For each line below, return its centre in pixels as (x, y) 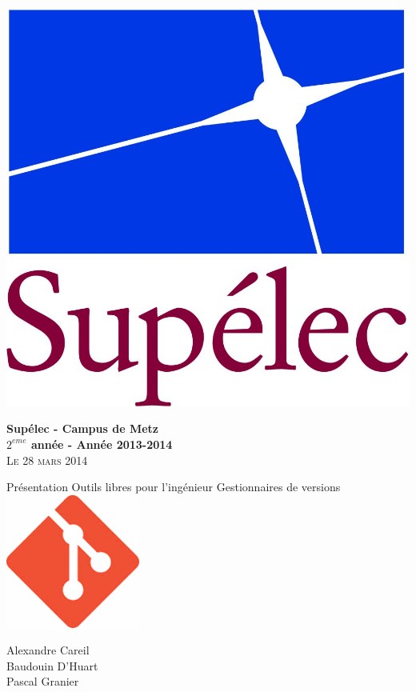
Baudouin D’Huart (52, 665)
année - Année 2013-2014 (102, 444)
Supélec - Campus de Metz (82, 428)
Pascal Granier (43, 681)
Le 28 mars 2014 (47, 460)
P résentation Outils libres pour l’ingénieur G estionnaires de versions (174, 487)
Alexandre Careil (48, 650)
